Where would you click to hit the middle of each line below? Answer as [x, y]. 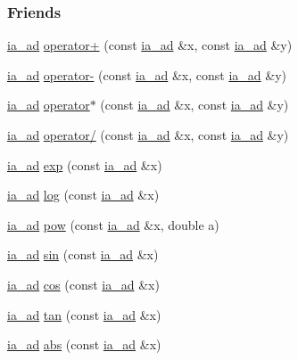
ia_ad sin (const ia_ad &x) [83, 254]
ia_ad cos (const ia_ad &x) [83, 284]
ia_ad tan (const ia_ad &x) [84, 314]
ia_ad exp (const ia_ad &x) [85, 164]
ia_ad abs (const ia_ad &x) [84, 344]
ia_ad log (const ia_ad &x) [83, 195]
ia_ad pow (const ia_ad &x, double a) [113, 224]
